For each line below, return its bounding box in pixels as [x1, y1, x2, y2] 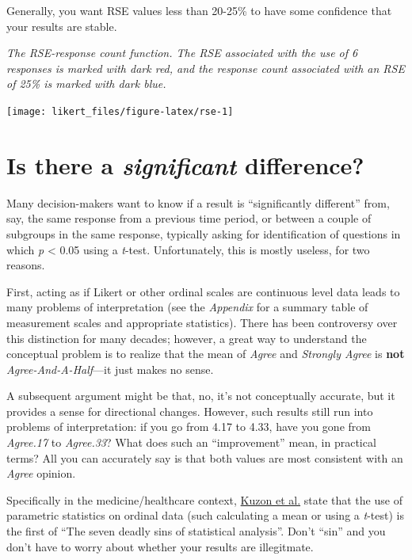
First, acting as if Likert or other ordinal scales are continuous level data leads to [6, 283, 400, 299]
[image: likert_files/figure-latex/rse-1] [6, 105, 234, 117]
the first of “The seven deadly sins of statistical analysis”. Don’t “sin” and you [6, 523, 386, 539]
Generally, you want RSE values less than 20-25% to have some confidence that [6, 2, 392, 18]
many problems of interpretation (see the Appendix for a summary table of [6, 299, 368, 315]
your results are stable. [6, 17, 117, 34]
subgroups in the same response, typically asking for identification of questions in [6, 225, 401, 242]
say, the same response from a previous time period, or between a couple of [6, 210, 372, 227]
